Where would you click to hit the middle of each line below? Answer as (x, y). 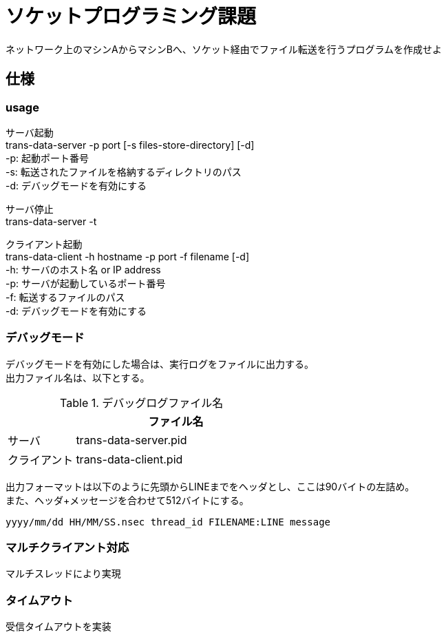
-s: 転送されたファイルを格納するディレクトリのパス (124, 171)
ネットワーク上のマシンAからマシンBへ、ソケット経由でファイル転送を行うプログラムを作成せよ (224, 49)
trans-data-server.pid (131, 440)
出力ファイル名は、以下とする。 (78, 377)
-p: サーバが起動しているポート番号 (86, 283)
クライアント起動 (44, 244)
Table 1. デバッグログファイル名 (142, 403)
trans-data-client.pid (129, 459)
